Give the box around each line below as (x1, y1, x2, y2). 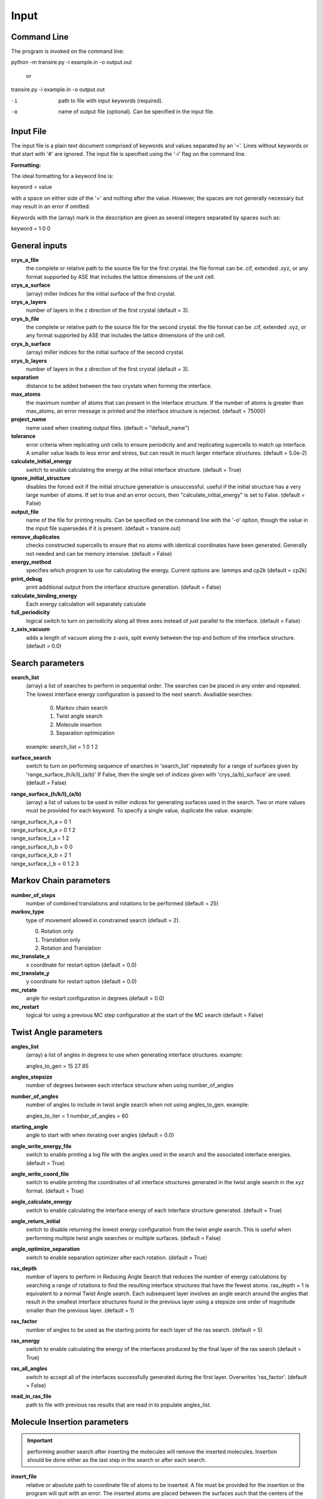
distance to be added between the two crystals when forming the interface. (26, 382, 212, 389)
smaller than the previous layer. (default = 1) (26, 1307, 135, 1314)
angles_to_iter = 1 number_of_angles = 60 (26, 1112, 129, 1119)
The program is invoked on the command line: (11, 48, 124, 55)
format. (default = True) (26, 1187, 84, 1194)
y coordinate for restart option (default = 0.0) (26, 978, 137, 985)
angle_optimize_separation (11, 1245, 80, 1253)
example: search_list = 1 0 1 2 (26, 743, 98, 750)
